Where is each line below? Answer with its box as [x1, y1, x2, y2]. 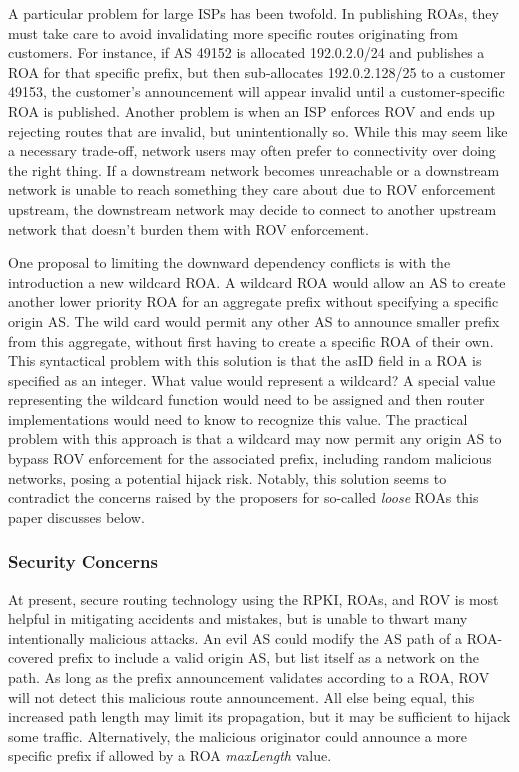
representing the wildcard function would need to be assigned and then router [8, 389, 485, 410]
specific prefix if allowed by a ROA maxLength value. [8, 745, 332, 766]
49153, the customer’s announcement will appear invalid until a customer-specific [8, 81, 505, 102]
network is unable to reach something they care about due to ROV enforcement [8, 179, 496, 200]
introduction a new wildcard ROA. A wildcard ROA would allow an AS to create [8, 271, 506, 292]
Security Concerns [8, 549, 158, 574]
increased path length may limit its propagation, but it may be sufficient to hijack [8, 706, 511, 727]
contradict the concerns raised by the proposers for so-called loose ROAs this [8, 487, 479, 508]
